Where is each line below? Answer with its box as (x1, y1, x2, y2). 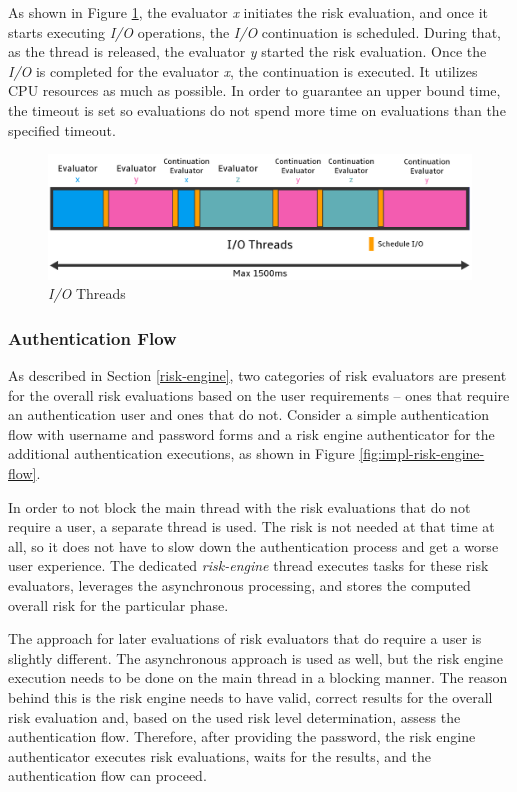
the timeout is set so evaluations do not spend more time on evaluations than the (8, 99, 506, 120)
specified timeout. (8, 119, 116, 140)
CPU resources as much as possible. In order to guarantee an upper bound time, (8, 80, 501, 101)
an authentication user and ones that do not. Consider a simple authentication (8, 404, 490, 425)
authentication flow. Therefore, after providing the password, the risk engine (8, 726, 476, 747)
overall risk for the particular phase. (8, 594, 229, 615)
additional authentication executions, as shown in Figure (8, 443, 355, 464)
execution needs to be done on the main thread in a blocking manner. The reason (8, 667, 508, 688)
